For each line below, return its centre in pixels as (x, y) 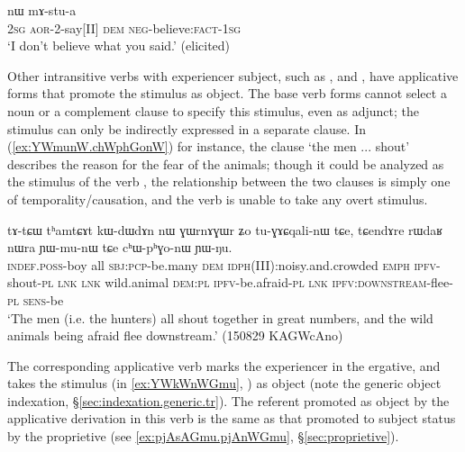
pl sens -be (36, 299)
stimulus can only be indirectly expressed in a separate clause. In (187, 128)
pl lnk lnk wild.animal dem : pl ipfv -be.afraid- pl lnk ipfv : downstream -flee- (247, 282)
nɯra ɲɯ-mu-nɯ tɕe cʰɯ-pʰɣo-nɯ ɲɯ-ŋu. (120, 247)
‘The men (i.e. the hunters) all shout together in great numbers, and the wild (220, 317)
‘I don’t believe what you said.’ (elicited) (119, 45)
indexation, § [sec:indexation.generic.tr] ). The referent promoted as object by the (228, 400)
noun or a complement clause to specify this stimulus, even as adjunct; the (214, 110)
